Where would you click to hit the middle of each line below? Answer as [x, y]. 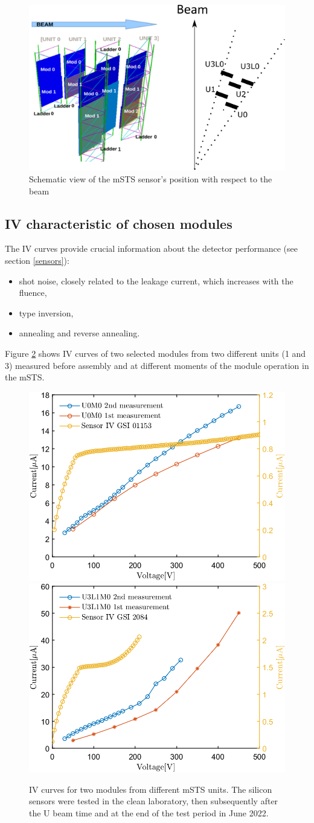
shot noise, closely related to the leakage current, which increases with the [156, 280]
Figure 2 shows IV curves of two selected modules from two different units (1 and [155, 353]
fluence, [33, 293]
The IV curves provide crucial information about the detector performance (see [151, 248]
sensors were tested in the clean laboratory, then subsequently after [154, 801]
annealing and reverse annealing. [79, 333]
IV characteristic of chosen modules [119, 223]
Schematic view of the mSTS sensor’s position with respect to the [151, 179]
